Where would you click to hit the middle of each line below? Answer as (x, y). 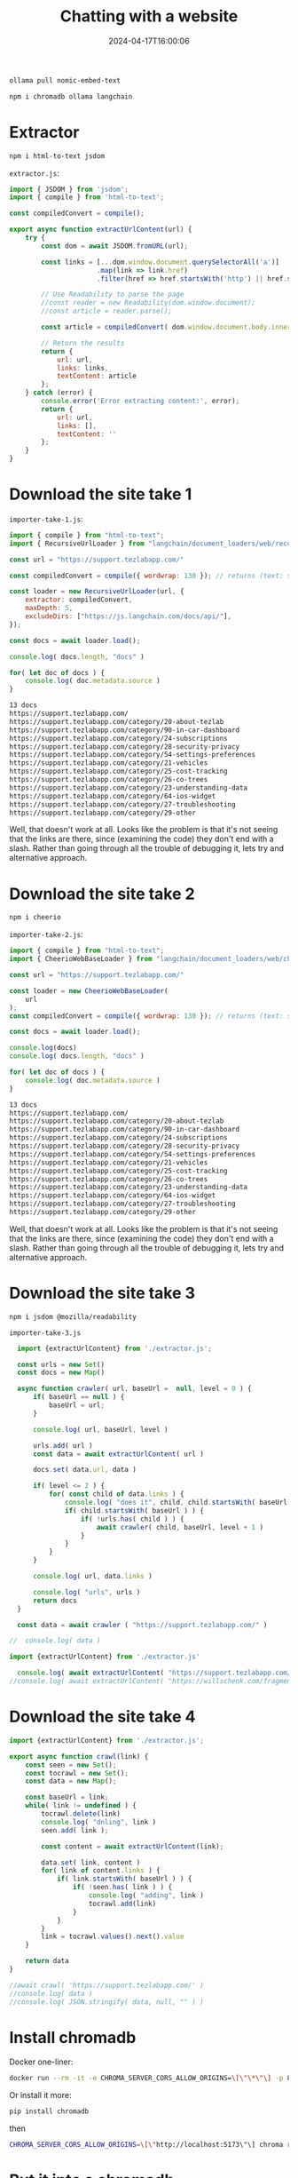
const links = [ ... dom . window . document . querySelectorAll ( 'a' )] (160, 262)
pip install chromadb (49, 2111)
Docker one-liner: (41, 2062)
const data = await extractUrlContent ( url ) (118, 1454)
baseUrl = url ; (76, 1405)
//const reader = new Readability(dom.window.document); (148, 303)
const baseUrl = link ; (67, 1797)
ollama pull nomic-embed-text (65, 80)
